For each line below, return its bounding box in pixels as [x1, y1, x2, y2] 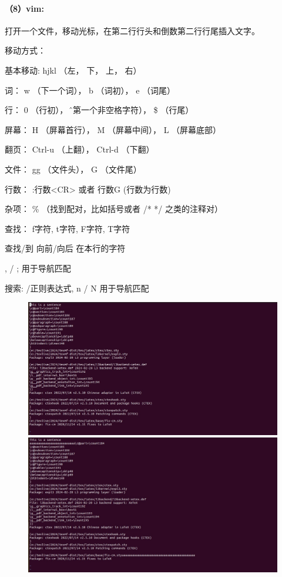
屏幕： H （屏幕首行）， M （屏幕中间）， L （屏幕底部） [5, 123, 221, 135]
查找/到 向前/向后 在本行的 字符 [5, 242, 126, 254]
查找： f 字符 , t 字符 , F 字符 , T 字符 [5, 222, 130, 234]
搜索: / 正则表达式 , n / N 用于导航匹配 [5, 281, 149, 294]
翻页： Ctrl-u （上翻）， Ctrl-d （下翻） [5, 143, 155, 155]
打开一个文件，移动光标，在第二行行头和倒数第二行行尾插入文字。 [5, 24, 260, 37]
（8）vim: [5, 2, 44, 14]
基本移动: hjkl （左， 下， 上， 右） [5, 64, 142, 76]
